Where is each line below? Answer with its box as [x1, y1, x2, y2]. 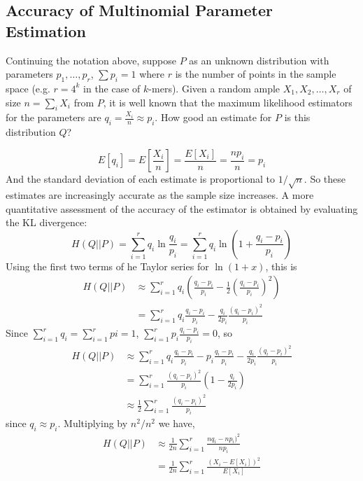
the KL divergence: [6, 215, 87, 230]
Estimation [6, 20, 86, 41]
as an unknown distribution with [189, 53, 329, 67]
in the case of [83, 81, 141, 95]
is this [284, 110, 311, 125]
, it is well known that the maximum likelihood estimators [103, 95, 353, 109]
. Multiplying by [57, 416, 128, 431]
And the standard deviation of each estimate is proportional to [6, 172, 275, 186]
